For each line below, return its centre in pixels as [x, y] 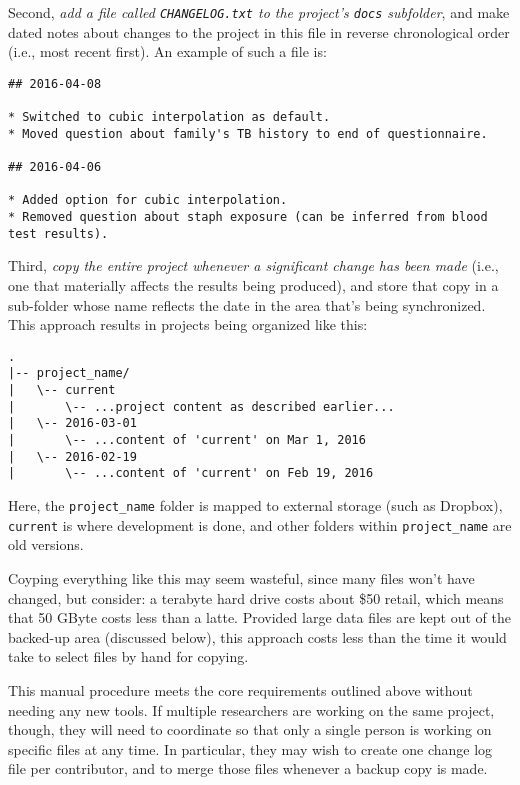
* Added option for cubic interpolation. [148, 200]
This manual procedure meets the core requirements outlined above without [240, 689]
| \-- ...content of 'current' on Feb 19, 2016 [191, 473]
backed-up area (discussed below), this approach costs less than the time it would [257, 636]
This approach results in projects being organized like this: [188, 324]
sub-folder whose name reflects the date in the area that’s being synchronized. [247, 304]
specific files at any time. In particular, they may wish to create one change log [250, 748]
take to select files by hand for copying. [128, 656]
